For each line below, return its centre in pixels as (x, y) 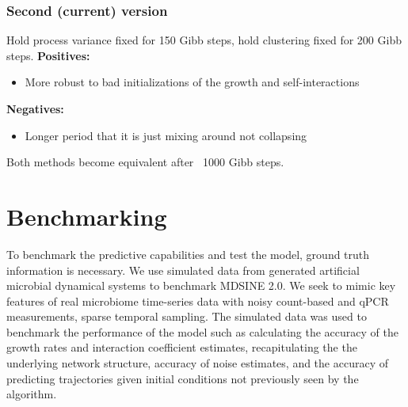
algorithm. (32, 394)
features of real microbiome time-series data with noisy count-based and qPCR (198, 300)
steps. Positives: (48, 55)
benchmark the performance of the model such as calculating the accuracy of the (202, 331)
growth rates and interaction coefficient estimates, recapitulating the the (182, 347)
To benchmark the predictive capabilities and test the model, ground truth (188, 254)
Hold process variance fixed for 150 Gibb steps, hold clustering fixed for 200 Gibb (204, 40)
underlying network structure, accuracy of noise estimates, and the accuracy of (197, 363)
